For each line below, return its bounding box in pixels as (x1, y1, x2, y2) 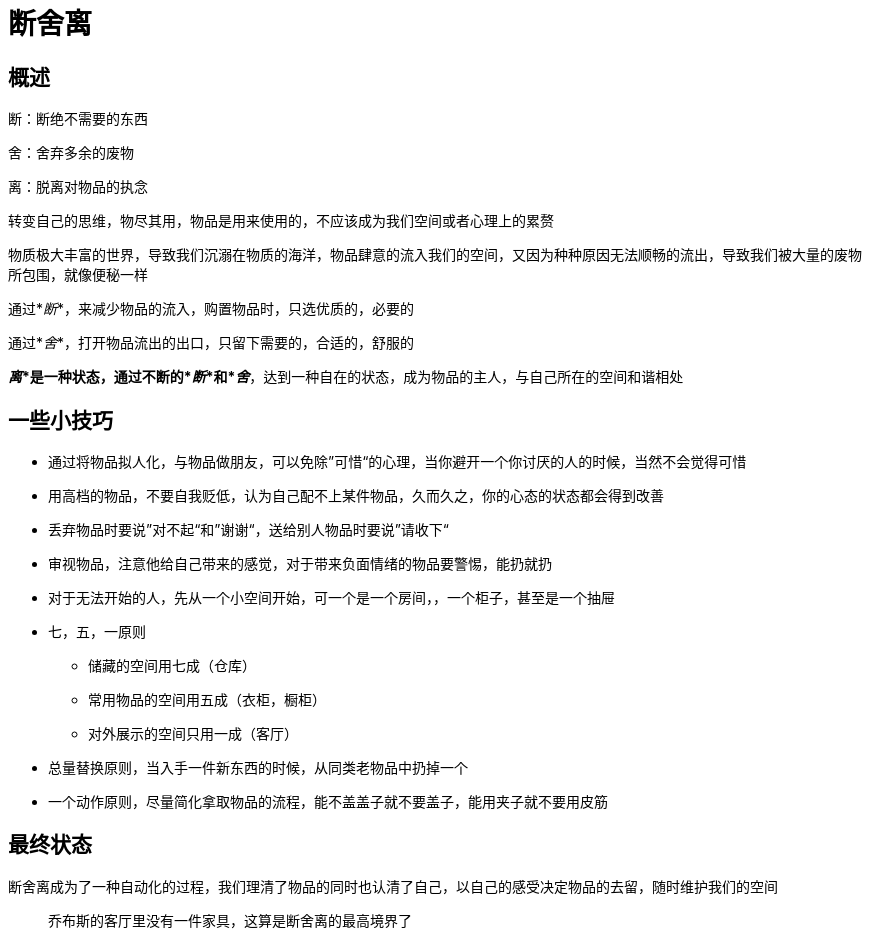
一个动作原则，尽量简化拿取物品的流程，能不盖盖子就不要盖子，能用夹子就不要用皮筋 (48, 793, 608, 811)
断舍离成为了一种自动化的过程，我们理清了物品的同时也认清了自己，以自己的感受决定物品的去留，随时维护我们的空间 (8, 877, 778, 895)
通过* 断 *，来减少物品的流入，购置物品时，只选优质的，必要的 (8, 300, 415, 318)
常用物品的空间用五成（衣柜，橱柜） (88, 691, 326, 709)
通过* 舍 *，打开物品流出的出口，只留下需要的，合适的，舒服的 (8, 334, 415, 352)
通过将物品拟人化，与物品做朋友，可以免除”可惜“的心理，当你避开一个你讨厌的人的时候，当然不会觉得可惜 (48, 453, 747, 471)
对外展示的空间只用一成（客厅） (88, 725, 298, 743)
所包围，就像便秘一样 (8, 266, 148, 284)
